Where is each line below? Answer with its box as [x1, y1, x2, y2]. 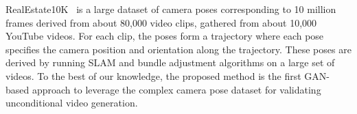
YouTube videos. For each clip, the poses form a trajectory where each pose [5, 29, 324, 43]
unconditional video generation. [5, 96, 138, 110]
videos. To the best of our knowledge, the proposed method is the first [5, 68, 301, 83]
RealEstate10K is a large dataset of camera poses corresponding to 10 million [5, 2, 336, 16]
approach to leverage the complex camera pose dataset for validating [32, 82, 321, 96]
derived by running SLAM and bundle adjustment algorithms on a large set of [5, 55, 335, 70]
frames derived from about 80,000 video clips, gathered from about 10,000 [5, 15, 317, 29]
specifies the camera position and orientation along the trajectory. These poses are [5, 42, 352, 56]
